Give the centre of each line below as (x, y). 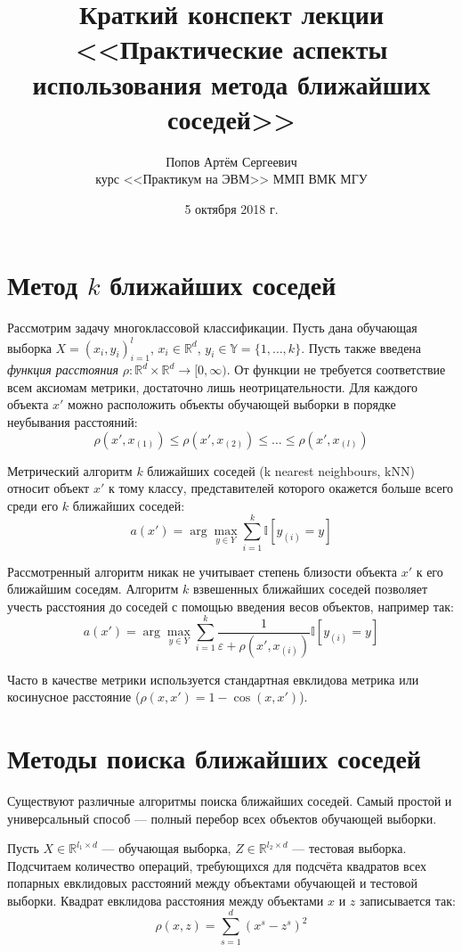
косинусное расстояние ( (74, 697)
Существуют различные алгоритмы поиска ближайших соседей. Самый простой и (230, 800)
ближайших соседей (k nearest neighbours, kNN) (281, 470)
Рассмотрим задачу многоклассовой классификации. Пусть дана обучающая (212, 328)
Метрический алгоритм (70, 470)
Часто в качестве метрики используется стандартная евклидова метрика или (213, 679)
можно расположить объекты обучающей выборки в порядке (232, 404)
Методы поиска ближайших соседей (214, 757)
